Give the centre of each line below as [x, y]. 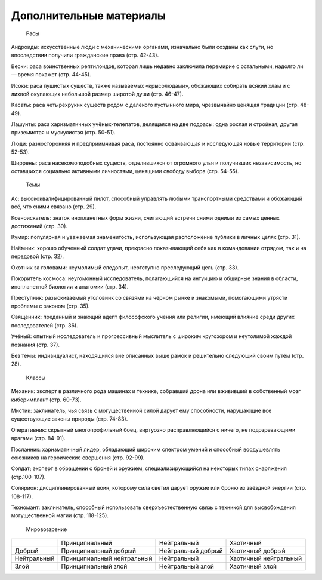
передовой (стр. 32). [37, 256]
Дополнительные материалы [89, 16]
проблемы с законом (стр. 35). [50, 306]
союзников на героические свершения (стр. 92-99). [78, 458]
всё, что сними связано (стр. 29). [54, 207]
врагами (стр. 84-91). [38, 438]
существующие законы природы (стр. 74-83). [69, 419]
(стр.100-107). [28, 477]
